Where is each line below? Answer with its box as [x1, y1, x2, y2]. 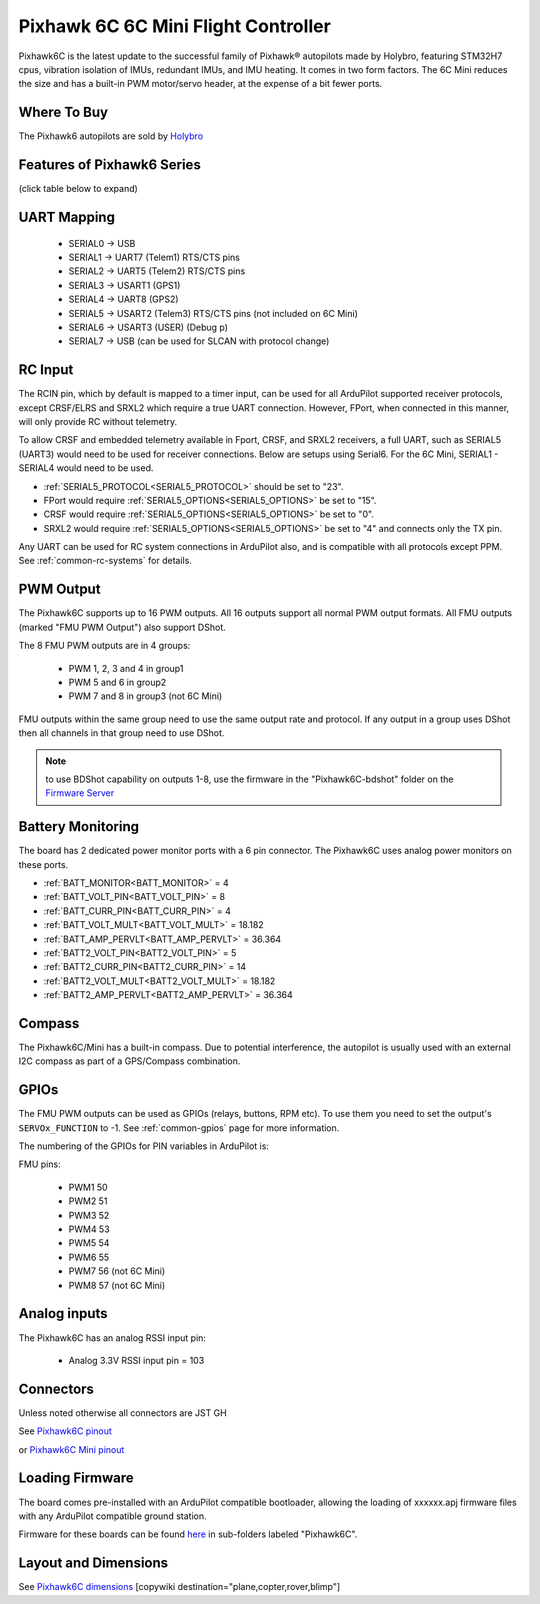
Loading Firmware [18, 1470, 134, 1487]
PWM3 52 [68, 1209, 110, 1221]
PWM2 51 [68, 1195, 108, 1207]
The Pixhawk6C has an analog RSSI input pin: [18, 1331, 207, 1344]
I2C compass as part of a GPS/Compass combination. [18, 1055, 241, 1067]
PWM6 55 [68, 1251, 110, 1263]
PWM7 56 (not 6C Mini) [68, 1265, 166, 1277]
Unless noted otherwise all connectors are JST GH [18, 1406, 227, 1419]
